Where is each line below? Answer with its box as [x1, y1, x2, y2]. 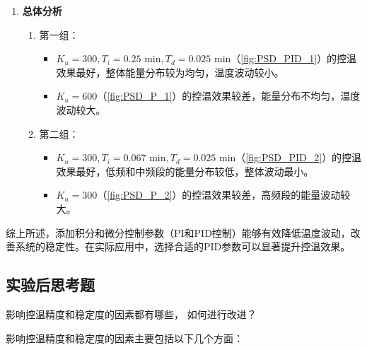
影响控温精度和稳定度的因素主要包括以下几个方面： [6, 330, 243, 345]
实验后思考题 [6, 274, 95, 296]
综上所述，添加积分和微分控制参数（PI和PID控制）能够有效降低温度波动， [6, 225, 351, 240]
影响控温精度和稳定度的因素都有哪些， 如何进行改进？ [6, 306, 257, 321]
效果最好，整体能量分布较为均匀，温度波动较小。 [56, 64, 284, 79]
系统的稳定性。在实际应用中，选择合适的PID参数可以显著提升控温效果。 [15, 239, 351, 254]
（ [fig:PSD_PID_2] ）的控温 [235, 150, 362, 165]
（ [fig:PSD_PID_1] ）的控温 [231, 51, 357, 66]
